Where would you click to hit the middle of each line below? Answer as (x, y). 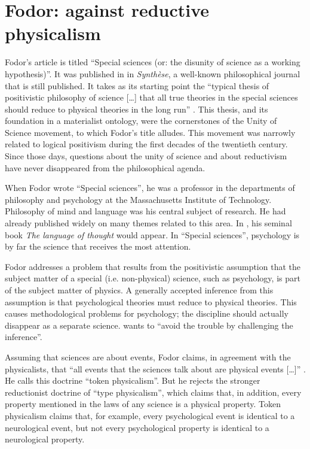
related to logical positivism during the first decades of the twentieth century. (146, 144)
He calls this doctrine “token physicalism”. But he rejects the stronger (133, 380)
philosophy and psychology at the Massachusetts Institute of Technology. (138, 199)
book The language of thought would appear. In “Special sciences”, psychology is (152, 234)
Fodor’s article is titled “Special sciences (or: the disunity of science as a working (153, 62)
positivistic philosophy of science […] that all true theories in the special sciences (151, 97)
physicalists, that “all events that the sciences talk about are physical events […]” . (155, 368)
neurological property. (45, 439)
